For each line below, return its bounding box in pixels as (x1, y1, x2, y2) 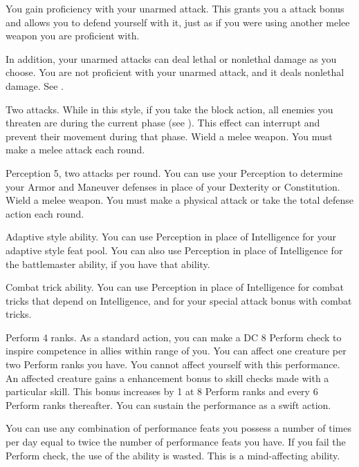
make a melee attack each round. (6, 142, 145, 157)
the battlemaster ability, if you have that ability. (6, 256, 210, 271)
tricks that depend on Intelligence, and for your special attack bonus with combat (6, 293, 352, 307)
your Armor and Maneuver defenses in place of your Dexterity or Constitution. (6, 179, 340, 193)
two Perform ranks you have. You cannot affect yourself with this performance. (6, 357, 340, 372)
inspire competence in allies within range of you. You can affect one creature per (6, 343, 347, 358)
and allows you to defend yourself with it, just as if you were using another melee (6, 15, 350, 29)
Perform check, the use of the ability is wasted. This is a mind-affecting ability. (6, 448, 340, 462)
